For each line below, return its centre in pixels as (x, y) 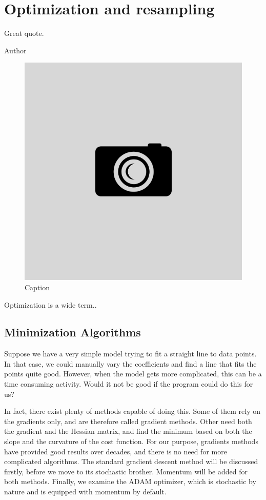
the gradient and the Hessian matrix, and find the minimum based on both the (128, 431)
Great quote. (24, 33)
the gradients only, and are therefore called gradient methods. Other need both (128, 421)
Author (15, 50)
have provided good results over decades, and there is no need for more (116, 451)
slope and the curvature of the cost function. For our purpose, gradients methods (131, 441)
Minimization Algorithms (73, 332)
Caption (37, 287)
